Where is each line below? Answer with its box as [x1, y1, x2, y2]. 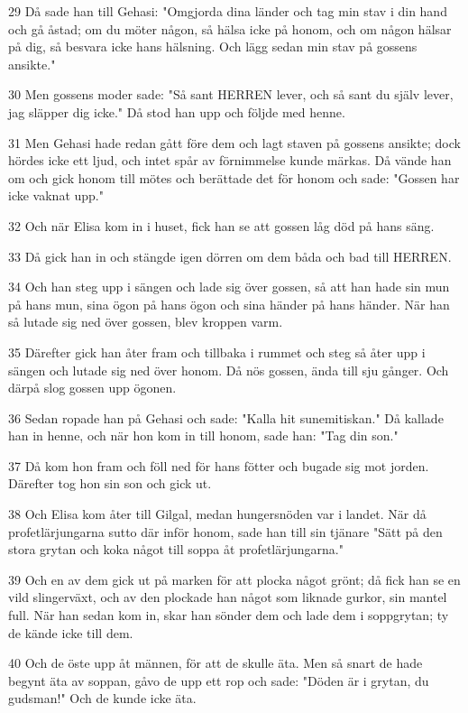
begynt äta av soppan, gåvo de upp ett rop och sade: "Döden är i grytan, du [8, 671, 429, 690]
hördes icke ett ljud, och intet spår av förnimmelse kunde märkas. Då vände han [8, 151, 452, 170]
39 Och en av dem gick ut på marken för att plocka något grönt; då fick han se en [8, 569, 461, 588]
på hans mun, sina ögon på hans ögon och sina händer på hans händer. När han [8, 294, 450, 313]
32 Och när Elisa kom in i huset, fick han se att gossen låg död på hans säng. [8, 216, 435, 235]
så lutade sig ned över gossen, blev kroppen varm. [8, 312, 283, 331]
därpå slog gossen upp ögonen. [8, 378, 177, 397]
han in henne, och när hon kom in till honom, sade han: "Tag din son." [8, 426, 399, 445]
